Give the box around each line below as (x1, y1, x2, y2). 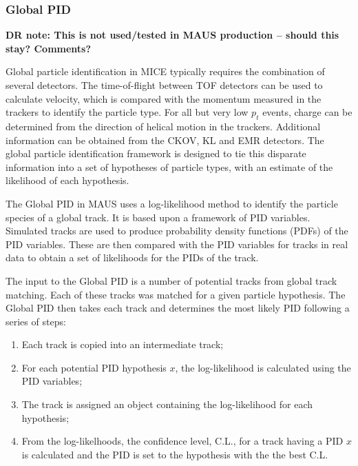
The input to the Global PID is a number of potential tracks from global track (6, 273, 337, 287)
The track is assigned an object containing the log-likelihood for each (21, 397, 313, 412)
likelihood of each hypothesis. (6, 173, 129, 188)
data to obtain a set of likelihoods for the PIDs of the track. (6, 250, 259, 265)
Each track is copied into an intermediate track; (21, 337, 224, 352)
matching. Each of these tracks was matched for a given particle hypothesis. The (6, 287, 346, 301)
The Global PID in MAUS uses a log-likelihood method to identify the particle (6, 196, 338, 210)
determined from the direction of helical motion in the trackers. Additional (6, 119, 321, 133)
